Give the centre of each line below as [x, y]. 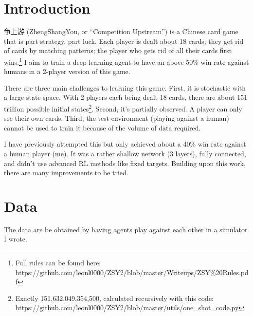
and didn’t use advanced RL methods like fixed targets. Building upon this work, [125, 163]
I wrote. [16, 239]
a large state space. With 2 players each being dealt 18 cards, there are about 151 [126, 97]
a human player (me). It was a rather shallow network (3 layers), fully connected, [125, 153]
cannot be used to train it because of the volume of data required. [102, 127]
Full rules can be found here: [58, 263]
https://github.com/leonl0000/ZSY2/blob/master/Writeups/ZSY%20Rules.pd [132, 272]
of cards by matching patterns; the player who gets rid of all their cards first [118, 50]
